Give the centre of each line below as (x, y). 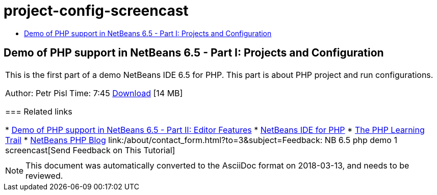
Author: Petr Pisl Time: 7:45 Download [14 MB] (94, 93)
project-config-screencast (96, 11)
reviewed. (44, 175)
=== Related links (39, 111)
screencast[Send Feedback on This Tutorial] (90, 150)
